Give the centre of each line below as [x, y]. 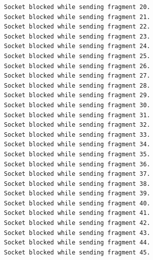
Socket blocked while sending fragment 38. [77, 184]
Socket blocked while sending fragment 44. [77, 243]
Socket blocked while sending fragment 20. [77, 7]
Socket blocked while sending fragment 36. [77, 164]
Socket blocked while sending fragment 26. [77, 66]
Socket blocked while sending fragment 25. [77, 56]
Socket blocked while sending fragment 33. [77, 135]
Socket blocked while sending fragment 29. [77, 95]
